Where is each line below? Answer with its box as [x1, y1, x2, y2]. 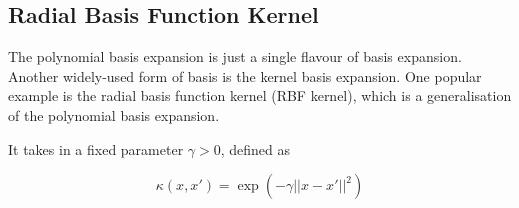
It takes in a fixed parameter [8, 138, 184, 159]
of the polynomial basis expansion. [8, 104, 220, 125]
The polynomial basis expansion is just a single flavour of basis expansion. [8, 46, 462, 67]
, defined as [220, 138, 291, 159]
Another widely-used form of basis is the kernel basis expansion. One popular [8, 65, 482, 86]
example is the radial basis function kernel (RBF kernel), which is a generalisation [8, 85, 512, 106]
